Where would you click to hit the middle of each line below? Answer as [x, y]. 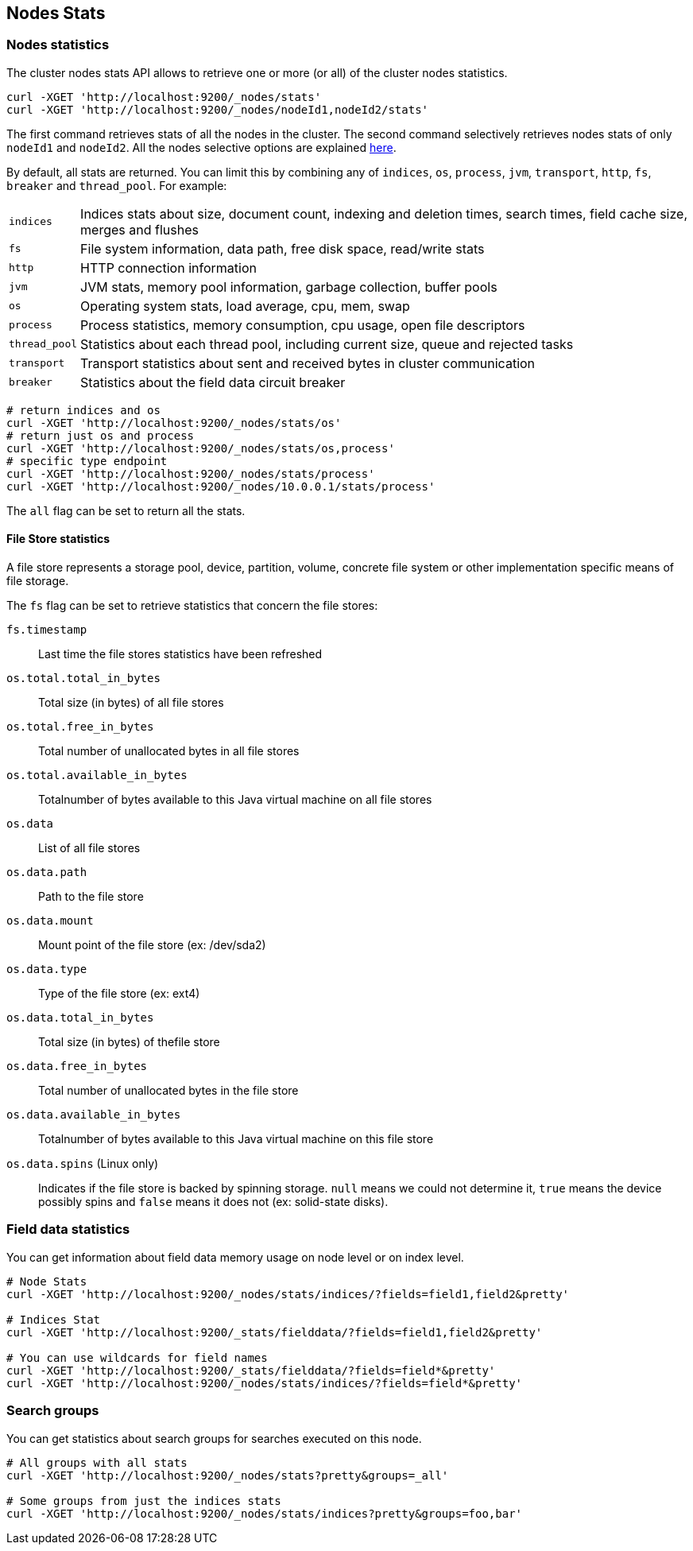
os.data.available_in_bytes [94, 1115]
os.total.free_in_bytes [80, 727]
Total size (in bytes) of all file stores [131, 703]
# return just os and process [101, 435]
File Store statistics [58, 539]
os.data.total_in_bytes [80, 1018]
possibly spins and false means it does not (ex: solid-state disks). [213, 1202]
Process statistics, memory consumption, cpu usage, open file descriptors [303, 325]
